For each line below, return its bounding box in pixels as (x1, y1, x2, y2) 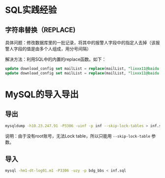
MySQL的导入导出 (5, 89, 79, 100)
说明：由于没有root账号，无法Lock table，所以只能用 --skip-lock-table (5, 133, 151, 139)
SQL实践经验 (5, 4, 57, 16)
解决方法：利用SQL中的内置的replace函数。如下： (5, 56, 107, 62)
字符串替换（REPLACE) (5, 26, 76, 34)
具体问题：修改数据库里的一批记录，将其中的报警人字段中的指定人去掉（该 (5, 40, 156, 45)
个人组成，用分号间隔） (43, 46, 91, 52)
